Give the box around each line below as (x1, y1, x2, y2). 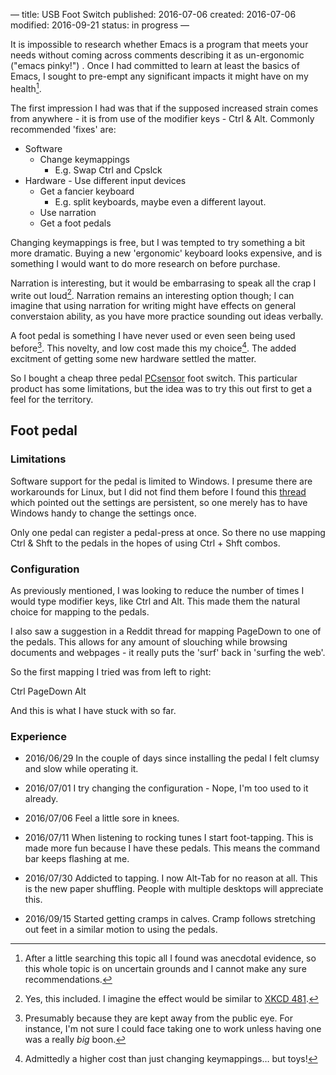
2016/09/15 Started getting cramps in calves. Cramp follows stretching (24, 913, 316, 925)
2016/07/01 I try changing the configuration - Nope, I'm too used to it (24, 782, 309, 794)
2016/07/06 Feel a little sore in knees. (24, 812, 180, 824)
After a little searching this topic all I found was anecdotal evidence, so (24, 952, 317, 964)
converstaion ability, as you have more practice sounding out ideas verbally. (10, 310, 324, 323)
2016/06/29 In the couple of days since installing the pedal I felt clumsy (24, 752, 320, 764)
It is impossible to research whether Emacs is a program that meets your (10, 39, 309, 50)
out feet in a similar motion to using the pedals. (24, 924, 218, 936)
